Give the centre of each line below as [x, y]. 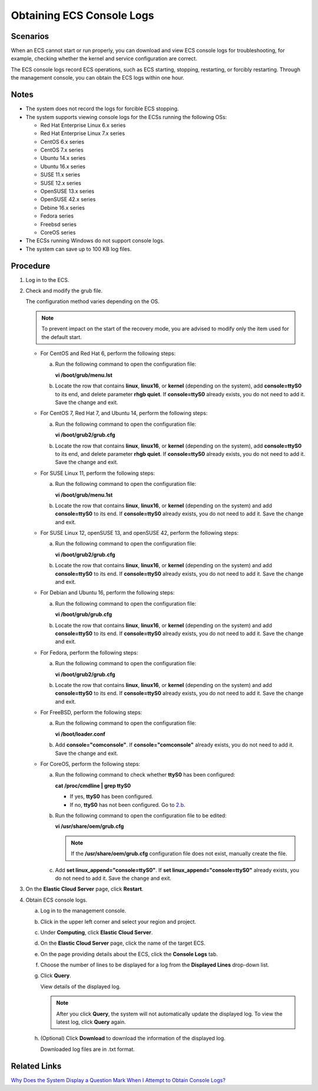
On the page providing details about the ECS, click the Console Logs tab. [129, 954]
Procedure [31, 266]
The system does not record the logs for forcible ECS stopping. [102, 109]
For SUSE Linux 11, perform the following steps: [98, 473]
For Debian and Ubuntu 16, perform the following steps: [107, 593]
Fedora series [57, 216]
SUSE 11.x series [60, 175]
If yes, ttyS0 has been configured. [111, 797]
